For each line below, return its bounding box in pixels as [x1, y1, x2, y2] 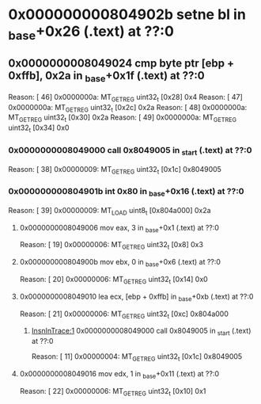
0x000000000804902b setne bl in [8, 6, 247, 24]
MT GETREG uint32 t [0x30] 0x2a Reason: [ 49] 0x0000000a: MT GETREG [8, 112, 237, 124]
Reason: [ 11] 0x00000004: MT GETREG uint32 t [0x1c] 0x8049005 [31, 352, 243, 364]
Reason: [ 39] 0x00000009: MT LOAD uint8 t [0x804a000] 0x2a [8, 205, 211, 217]
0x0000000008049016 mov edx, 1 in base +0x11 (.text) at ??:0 [19, 369, 220, 380]
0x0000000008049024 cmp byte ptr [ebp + [8, 57, 235, 71]
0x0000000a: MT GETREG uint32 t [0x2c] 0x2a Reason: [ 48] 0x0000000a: [8, 102, 248, 114]
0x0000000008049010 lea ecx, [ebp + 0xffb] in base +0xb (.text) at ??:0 [19, 292, 254, 303]
